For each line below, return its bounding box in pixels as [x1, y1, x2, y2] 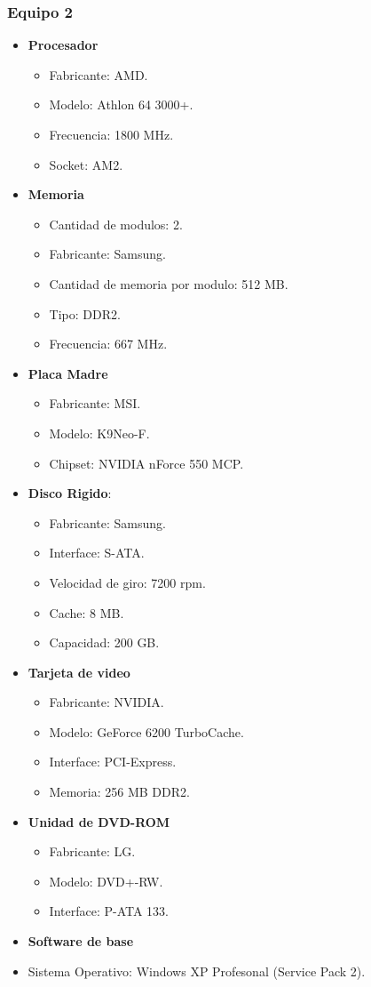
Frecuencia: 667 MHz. [49, 334, 168, 353]
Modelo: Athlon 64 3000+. [49, 95, 193, 114]
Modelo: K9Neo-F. [49, 423, 150, 442]
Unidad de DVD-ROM [28, 812, 170, 831]
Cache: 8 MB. [49, 603, 124, 622]
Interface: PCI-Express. [49, 752, 177, 771]
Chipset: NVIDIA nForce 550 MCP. [49, 453, 244, 472]
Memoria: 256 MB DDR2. [49, 782, 190, 801]
